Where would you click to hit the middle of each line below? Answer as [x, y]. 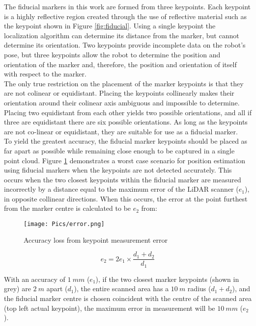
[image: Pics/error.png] [64, 224]
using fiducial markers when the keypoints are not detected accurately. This [118, 170]
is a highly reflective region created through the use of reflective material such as [126, 16]
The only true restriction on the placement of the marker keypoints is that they [124, 83]
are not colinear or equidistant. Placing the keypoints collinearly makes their [119, 93]
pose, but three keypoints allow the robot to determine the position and [112, 54]
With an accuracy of [35, 279]
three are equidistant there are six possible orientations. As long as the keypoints [126, 122]
